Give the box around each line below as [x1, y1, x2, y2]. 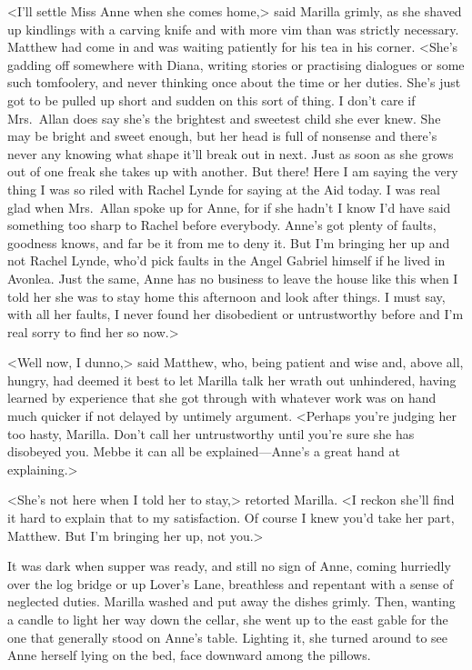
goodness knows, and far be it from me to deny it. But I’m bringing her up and [7, 233, 450, 252]
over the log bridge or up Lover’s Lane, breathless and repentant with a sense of [7, 574, 454, 593]
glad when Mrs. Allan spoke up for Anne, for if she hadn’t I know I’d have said [7, 197, 451, 216]
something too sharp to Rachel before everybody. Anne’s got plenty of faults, [7, 215, 437, 235]
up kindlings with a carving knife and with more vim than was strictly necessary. [7, 19, 459, 38]
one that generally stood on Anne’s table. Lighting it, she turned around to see [7, 627, 448, 646]
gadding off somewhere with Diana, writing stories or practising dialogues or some [7, 55, 465, 74]
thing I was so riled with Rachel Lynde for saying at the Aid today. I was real [7, 179, 441, 198]
